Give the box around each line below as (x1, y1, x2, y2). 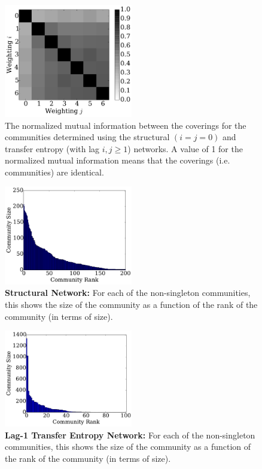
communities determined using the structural (5, 131, 170, 143)
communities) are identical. (5, 165, 104, 178)
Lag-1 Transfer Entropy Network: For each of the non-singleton (5, 428, 255, 441)
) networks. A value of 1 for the (127, 142, 243, 155)
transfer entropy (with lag (5, 142, 100, 155)
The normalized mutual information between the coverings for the (5, 119, 246, 131)
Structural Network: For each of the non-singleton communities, (5, 286, 251, 299)
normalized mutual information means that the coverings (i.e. (5, 154, 230, 167)
